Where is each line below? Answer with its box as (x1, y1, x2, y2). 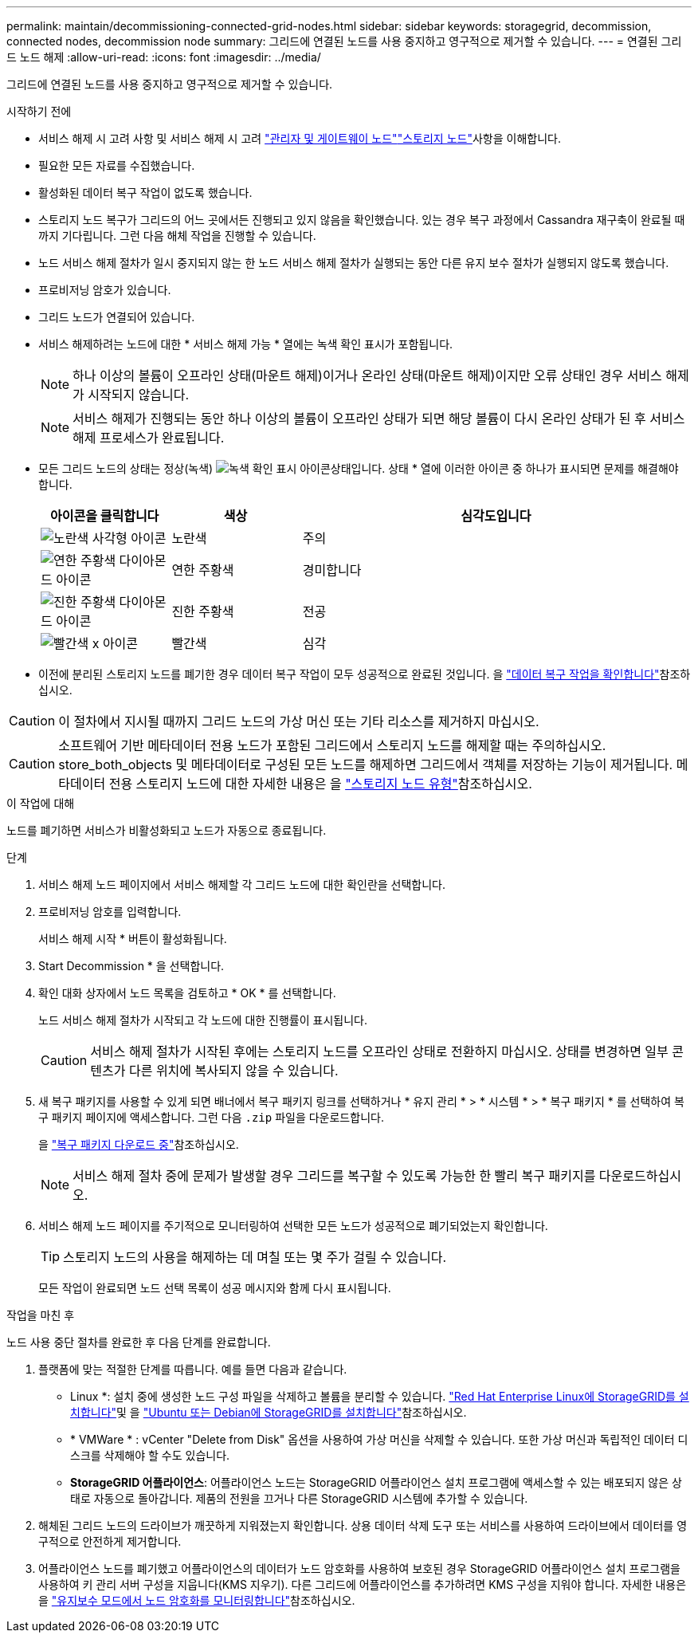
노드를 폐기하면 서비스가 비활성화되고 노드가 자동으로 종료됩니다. (6, 823, 327, 837)
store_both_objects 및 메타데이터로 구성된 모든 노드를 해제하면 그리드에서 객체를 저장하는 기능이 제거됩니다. (58, 757, 673, 772)
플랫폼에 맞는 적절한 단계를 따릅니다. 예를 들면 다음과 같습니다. (38, 1362, 347, 1376)
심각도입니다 (461, 508, 531, 524)
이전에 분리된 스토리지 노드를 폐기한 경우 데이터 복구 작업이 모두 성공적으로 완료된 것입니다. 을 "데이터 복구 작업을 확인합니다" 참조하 (38, 667, 691, 681)
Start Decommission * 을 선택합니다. (38, 959, 225, 973)
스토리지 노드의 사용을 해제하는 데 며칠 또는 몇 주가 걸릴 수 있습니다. (63, 1249, 446, 1265)
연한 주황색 (171, 562, 234, 578)
